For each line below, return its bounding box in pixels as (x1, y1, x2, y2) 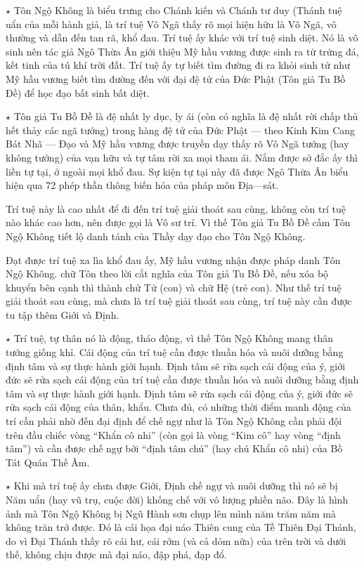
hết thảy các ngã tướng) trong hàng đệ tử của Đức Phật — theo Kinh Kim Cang (6, 122, 356, 137)
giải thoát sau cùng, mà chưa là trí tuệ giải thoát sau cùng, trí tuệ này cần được (6, 294, 352, 308)
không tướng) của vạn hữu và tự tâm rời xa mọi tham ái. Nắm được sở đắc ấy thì (6, 150, 358, 164)
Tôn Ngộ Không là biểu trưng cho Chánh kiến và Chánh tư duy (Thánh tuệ (13, 3, 342, 17)
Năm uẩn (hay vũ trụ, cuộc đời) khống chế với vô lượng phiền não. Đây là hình (6, 492, 349, 506)
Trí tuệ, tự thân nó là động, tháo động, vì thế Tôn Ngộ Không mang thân (13, 331, 334, 345)
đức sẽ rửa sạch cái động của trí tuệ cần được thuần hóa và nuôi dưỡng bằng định (6, 372, 359, 387)
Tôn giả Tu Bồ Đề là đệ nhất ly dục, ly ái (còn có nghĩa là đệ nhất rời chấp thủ (13, 109, 358, 124)
